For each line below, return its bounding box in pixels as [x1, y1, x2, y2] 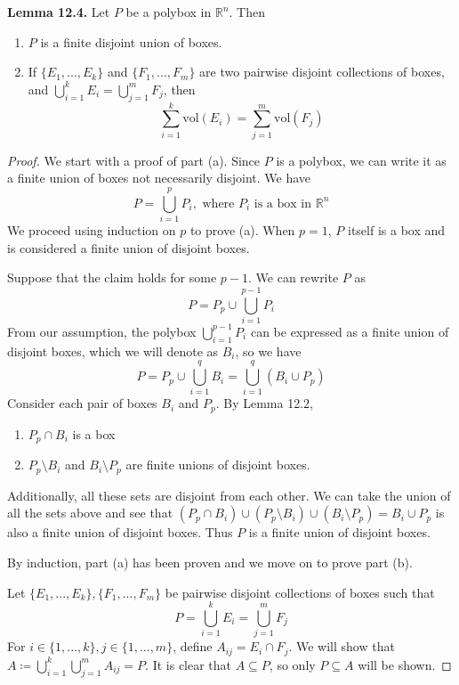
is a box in [254, 197, 312, 210]
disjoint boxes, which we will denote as [7, 341, 219, 360]
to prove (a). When [189, 221, 295, 240]
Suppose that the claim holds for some [7, 268, 217, 287]
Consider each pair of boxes [7, 394, 157, 412]
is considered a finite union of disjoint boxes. [7, 238, 250, 257]
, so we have [235, 341, 302, 360]
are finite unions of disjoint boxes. [125, 455, 310, 474]
